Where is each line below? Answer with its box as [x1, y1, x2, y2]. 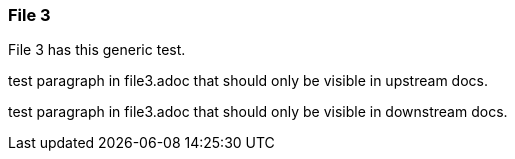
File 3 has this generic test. [8, 41, 186, 59]
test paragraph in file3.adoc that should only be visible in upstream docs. [8, 72, 488, 90]
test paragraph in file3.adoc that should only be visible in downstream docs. [8, 103, 508, 121]
